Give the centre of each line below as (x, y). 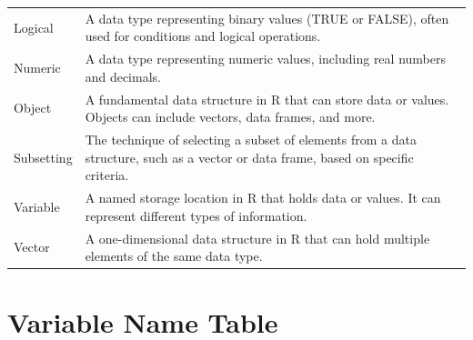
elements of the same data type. (174, 256)
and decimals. (123, 76)
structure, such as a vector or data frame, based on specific (249, 157)
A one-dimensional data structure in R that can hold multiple (257, 238)
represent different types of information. (196, 215)
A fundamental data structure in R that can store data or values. (267, 99)
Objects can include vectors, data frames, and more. (230, 117)
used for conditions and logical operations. (203, 36)
